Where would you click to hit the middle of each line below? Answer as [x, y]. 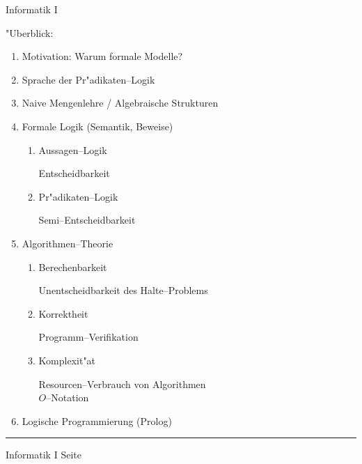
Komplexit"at [67, 360]
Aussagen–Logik [73, 149]
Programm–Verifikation [88, 337]
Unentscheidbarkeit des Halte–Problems [123, 290]
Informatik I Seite [44, 455]
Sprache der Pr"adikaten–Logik [88, 79]
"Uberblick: [30, 32]
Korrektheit [63, 313]
